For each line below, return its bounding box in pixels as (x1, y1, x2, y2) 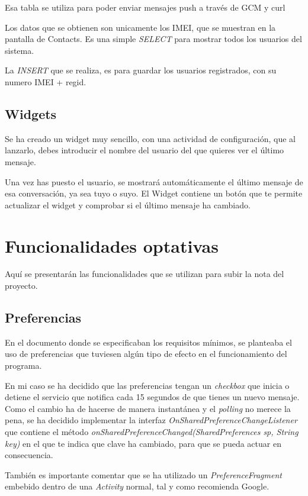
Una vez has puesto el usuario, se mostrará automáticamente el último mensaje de (5, 175, 303, 188)
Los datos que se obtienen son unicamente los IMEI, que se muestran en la (5, 21, 276, 33)
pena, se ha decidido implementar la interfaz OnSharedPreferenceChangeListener (5, 414, 297, 426)
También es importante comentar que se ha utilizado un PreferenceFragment (5, 468, 282, 481)
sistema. (5, 44, 34, 56)
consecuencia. (5, 449, 53, 461)
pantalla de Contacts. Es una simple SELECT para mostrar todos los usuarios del (5, 33, 302, 45)
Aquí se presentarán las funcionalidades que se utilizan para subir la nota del (5, 268, 284, 280)
